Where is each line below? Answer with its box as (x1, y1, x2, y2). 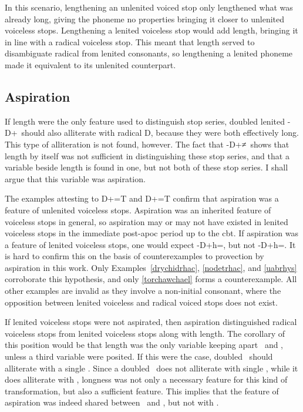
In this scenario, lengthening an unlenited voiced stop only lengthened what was (5, 1, 293, 13)
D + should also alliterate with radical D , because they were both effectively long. (5, 126, 299, 139)
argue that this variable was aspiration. (5, 172, 146, 185)
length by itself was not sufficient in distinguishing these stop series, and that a (5, 149, 289, 162)
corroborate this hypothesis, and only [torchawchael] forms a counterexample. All (5, 273, 297, 285)
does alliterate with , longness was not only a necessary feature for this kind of (5, 373, 288, 386)
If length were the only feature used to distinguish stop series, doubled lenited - (5, 115, 291, 127)
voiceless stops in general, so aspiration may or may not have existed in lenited (5, 215, 288, 227)
